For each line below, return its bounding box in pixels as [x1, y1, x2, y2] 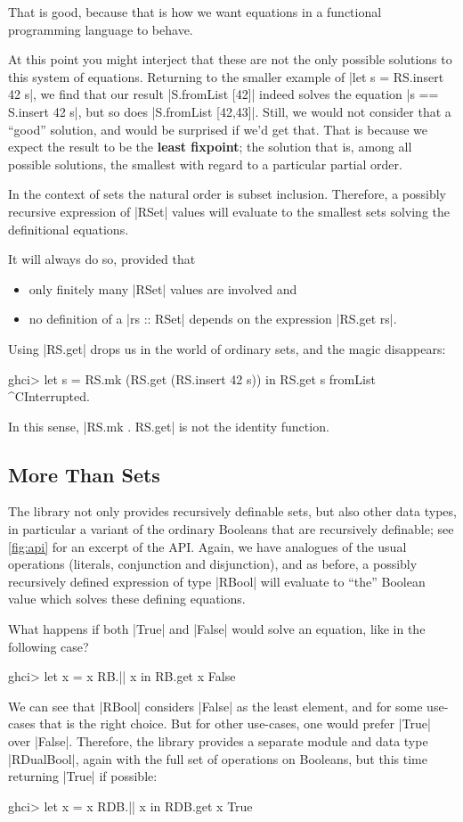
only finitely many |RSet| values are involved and [28, 279, 297, 298]
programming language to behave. [8, 20, 193, 38]
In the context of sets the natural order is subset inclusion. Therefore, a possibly [8, 185, 446, 203]
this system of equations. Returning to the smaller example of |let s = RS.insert [8, 67, 444, 86]
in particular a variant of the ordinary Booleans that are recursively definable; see [8, 520, 454, 538]
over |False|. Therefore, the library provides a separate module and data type [8, 732, 428, 751]
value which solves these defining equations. [8, 589, 246, 608]
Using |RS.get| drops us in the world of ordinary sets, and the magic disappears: [8, 339, 446, 358]
